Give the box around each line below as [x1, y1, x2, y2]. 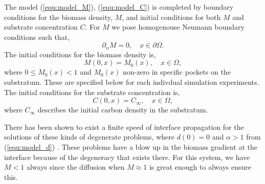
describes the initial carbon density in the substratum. [37, 104, 208, 115]
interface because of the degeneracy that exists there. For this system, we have [4, 151, 250, 162]
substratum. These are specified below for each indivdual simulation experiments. [4, 77, 259, 87]
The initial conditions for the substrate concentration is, [4, 86, 180, 97]
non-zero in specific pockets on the [122, 66, 231, 77]
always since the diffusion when [26, 162, 125, 172]
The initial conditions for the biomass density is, [4, 49, 156, 59]
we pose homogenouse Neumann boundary [112, 21, 245, 32]
